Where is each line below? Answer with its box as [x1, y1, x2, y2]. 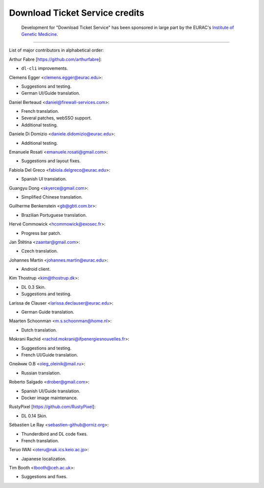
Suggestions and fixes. [21, 474, 68, 480]
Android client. [21, 266, 51, 272]
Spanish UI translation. [21, 176, 67, 182]
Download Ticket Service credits [9, 7, 144, 18]
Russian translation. [21, 370, 61, 376]
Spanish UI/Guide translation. [21, 388, 81, 394]
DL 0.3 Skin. [21, 284, 46, 290]
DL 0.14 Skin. [21, 412, 47, 419]
